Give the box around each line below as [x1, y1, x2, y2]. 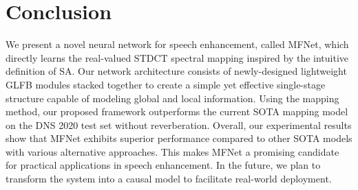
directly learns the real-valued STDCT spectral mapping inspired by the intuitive [6, 50, 349, 64]
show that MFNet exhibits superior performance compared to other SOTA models [6, 131, 352, 145]
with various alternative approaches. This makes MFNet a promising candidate [6, 144, 339, 158]
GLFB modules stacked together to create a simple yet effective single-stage [6, 77, 326, 91]
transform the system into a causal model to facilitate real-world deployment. [6, 171, 332, 186]
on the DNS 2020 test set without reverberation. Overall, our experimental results [6, 117, 352, 132]
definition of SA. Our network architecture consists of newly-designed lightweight [6, 64, 347, 78]
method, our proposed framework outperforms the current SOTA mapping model [6, 104, 348, 119]
